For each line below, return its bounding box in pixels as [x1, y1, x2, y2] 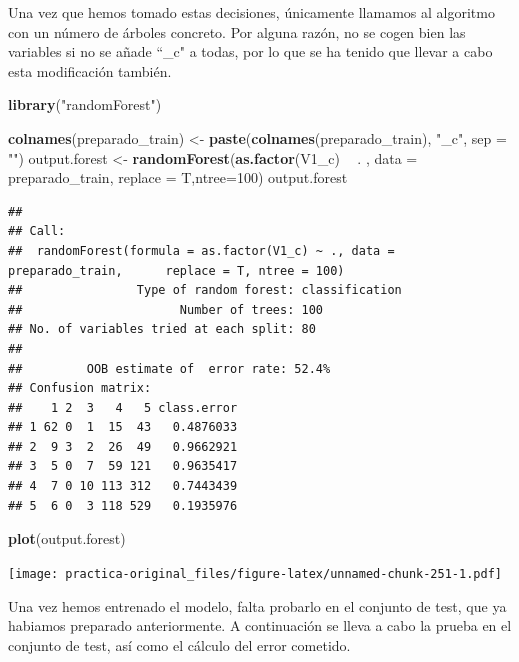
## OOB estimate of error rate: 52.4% [8, 361, 331, 376]
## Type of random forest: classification [8, 283, 402, 298]
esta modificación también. [8, 60, 172, 81]
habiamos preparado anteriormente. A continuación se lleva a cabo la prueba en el [8, 615, 512, 636]
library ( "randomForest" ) [8, 94, 162, 115]
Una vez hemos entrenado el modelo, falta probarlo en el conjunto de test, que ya [8, 595, 507, 616]
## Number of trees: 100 [8, 302, 323, 317]
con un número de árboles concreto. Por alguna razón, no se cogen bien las [8, 21, 466, 42]
